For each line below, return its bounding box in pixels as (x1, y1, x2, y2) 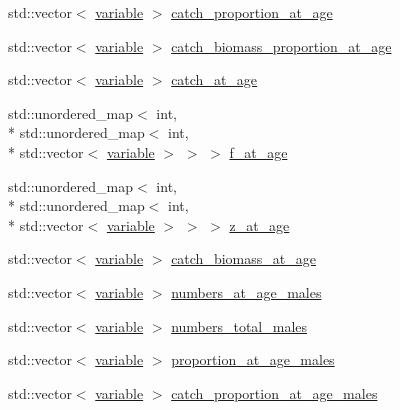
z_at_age (229, 214, 290, 235)
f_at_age (229, 141, 288, 162)
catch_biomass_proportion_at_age (171, 35, 392, 56)
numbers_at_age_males (171, 281, 322, 302)
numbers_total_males (171, 315, 308, 336)
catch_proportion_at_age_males (171, 382, 378, 403)
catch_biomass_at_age (171, 248, 316, 269)
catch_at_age (171, 69, 258, 90)
